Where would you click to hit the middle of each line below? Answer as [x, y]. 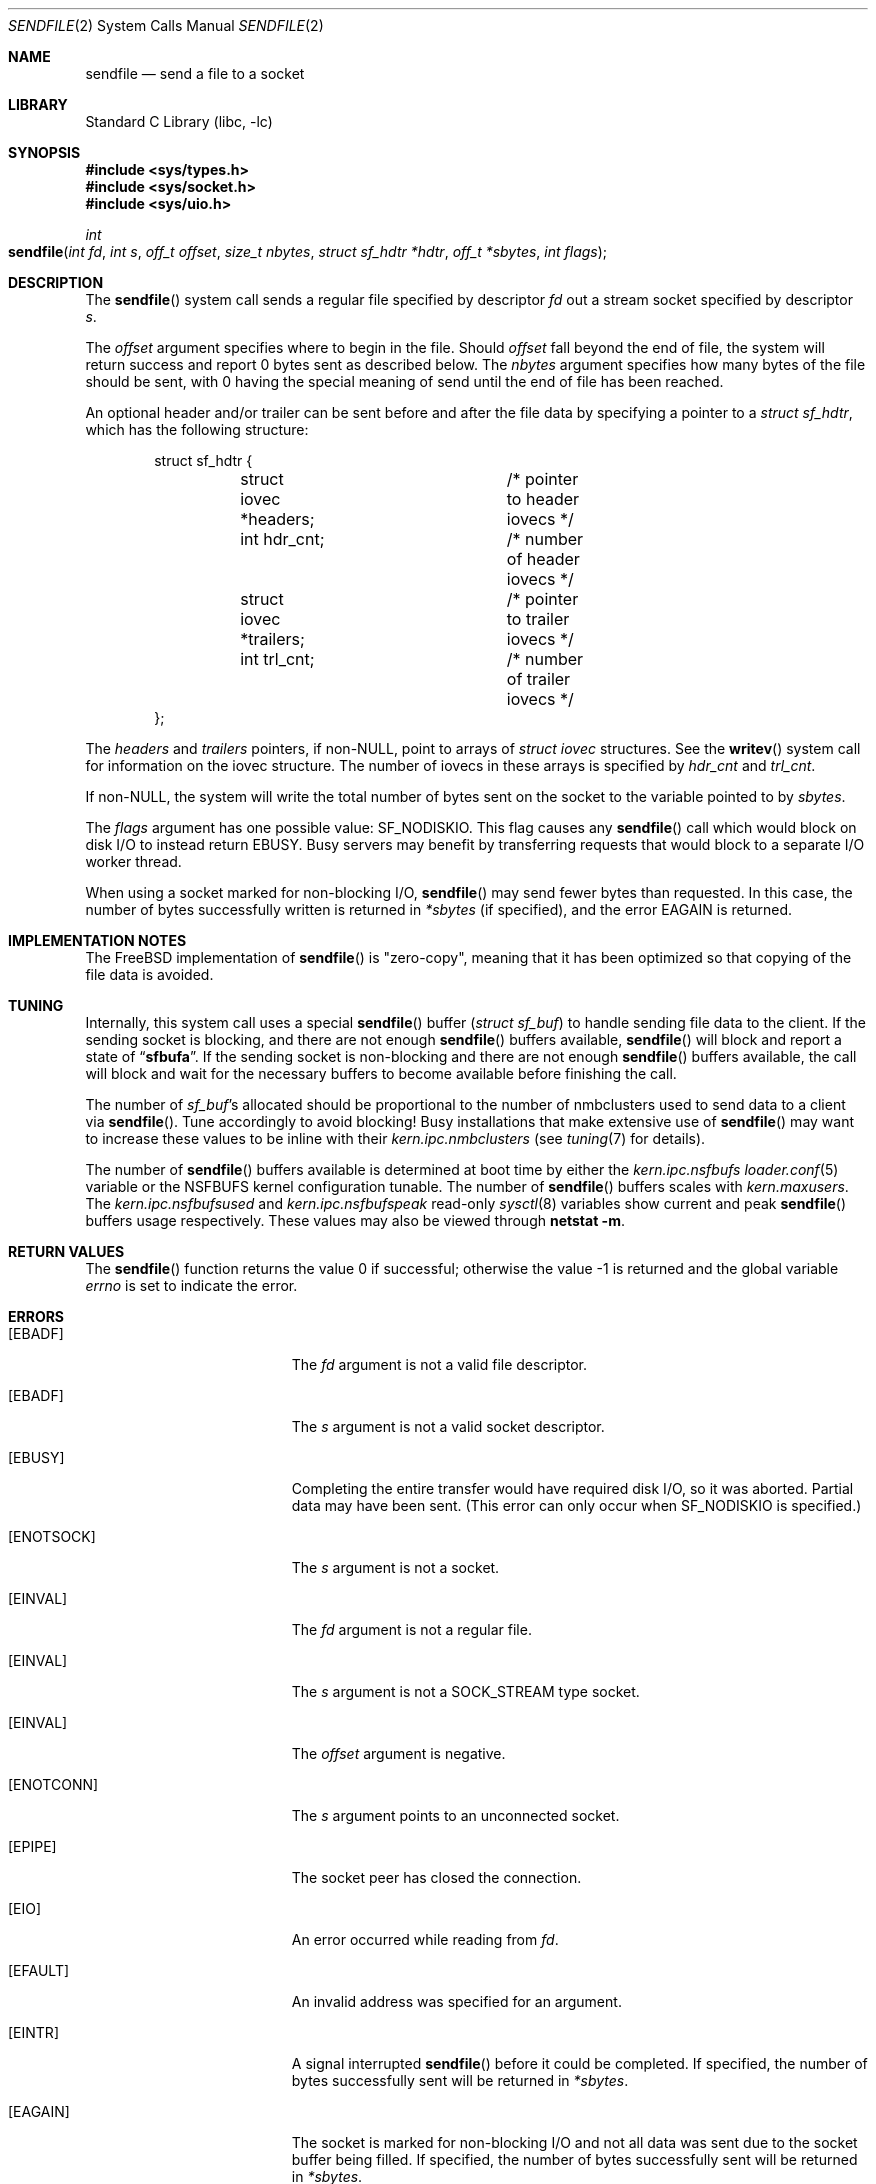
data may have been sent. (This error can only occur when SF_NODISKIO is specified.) [576, 1505]
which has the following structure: [197, 429]
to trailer [538, 619]
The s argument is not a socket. [395, 1567]
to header [543, 499]
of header [543, 559]
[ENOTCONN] [53, 1784]
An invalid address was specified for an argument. [456, 2001]
